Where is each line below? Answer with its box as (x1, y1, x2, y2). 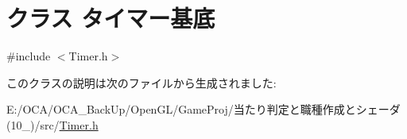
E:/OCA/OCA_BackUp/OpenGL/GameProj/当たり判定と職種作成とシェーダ (6, 101, 401, 118)
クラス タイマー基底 (6, 2, 215, 34)
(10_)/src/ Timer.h (6, 116, 99, 133)
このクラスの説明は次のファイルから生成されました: (6, 74, 277, 91)
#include (6, 48, 51, 64)
